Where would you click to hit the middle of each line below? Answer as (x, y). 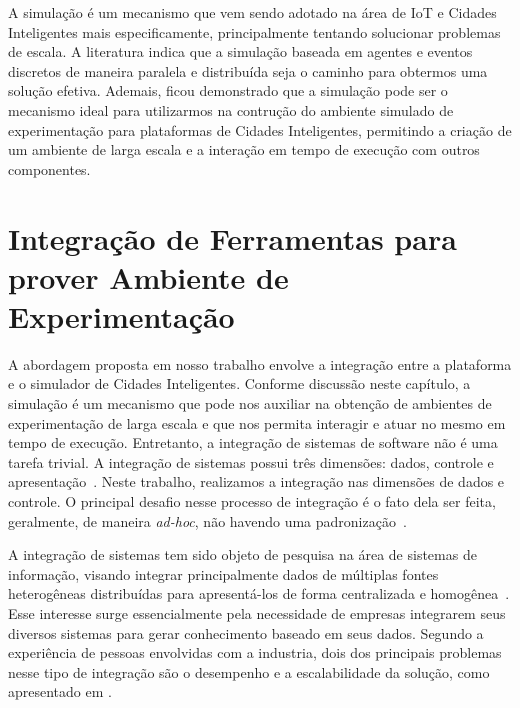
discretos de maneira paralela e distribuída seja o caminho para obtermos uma (248, 70)
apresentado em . (60, 691)
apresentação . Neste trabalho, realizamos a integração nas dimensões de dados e (256, 481)
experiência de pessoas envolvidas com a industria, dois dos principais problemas (255, 652)
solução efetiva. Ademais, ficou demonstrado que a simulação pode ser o (228, 90)
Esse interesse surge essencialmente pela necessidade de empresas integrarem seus (257, 612)
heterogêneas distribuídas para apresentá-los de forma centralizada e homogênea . (259, 593)
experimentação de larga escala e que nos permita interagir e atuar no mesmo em (257, 422)
